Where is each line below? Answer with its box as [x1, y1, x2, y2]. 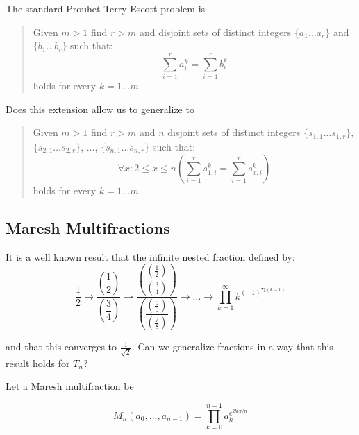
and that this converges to [6, 339, 117, 354]
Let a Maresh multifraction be [6, 379, 134, 393]
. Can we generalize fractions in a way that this [131, 339, 333, 354]
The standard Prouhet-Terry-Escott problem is [6, 1, 206, 15]
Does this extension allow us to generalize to [6, 101, 194, 116]
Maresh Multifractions [6, 216, 170, 238]
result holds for [6, 355, 70, 370]
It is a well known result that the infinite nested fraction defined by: [6, 249, 295, 264]
